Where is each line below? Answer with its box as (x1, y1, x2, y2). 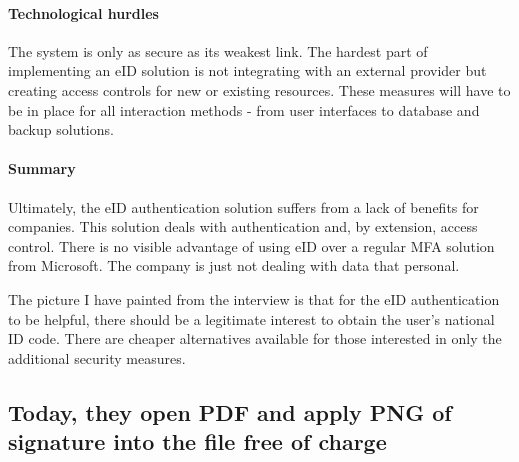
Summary (8, 158, 76, 179)
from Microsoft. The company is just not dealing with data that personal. (8, 255, 460, 276)
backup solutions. (8, 119, 114, 140)
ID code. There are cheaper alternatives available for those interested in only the (8, 328, 502, 349)
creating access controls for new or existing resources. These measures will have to (8, 79, 511, 100)
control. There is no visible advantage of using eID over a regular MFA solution (8, 235, 495, 256)
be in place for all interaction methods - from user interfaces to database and (8, 99, 480, 120)
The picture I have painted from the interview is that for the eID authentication (8, 288, 500, 309)
